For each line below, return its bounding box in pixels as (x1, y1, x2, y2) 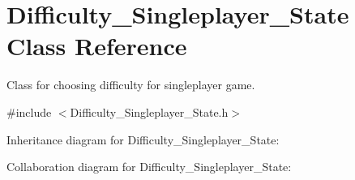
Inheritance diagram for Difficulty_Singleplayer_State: (6, 131, 280, 148)
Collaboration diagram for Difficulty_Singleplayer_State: (6, 158, 292, 175)
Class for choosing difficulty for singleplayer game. (6, 76, 255, 93)
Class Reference (6, 29, 187, 62)
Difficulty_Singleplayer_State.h (70, 103, 229, 120)
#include (6, 103, 52, 120)
